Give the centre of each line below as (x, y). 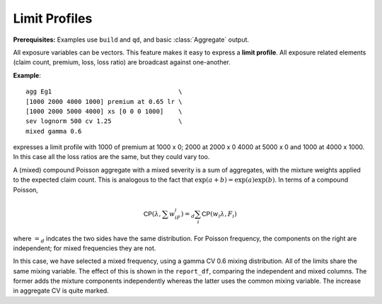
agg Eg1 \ (104, 92)
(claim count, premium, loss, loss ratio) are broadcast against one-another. (122, 62)
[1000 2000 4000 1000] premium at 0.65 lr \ (104, 101)
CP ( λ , (152, 214)
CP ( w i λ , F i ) (219, 214)
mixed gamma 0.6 (54, 131)
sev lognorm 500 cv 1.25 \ (104, 121)
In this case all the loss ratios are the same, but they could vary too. (111, 157)
